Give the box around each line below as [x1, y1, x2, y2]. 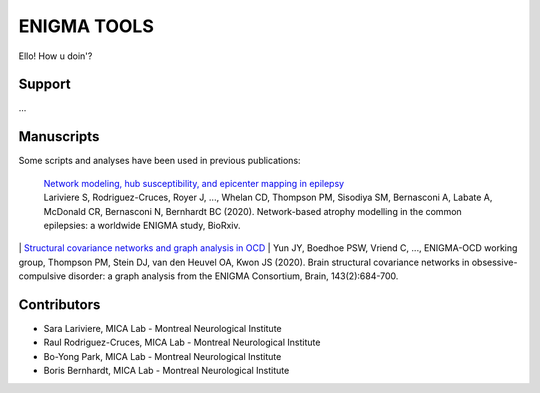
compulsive [18, 270, 67, 282]
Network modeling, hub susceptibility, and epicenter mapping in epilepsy [43, 177, 345, 189]
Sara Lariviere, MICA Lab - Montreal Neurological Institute [43, 323, 282, 334]
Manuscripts [18, 128, 100, 145]
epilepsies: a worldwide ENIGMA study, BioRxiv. [43, 219, 241, 231]
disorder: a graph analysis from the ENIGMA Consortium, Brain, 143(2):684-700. [68, 270, 399, 282]
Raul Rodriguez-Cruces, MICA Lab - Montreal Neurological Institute [43, 336, 321, 349]
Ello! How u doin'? [18, 50, 93, 62]
